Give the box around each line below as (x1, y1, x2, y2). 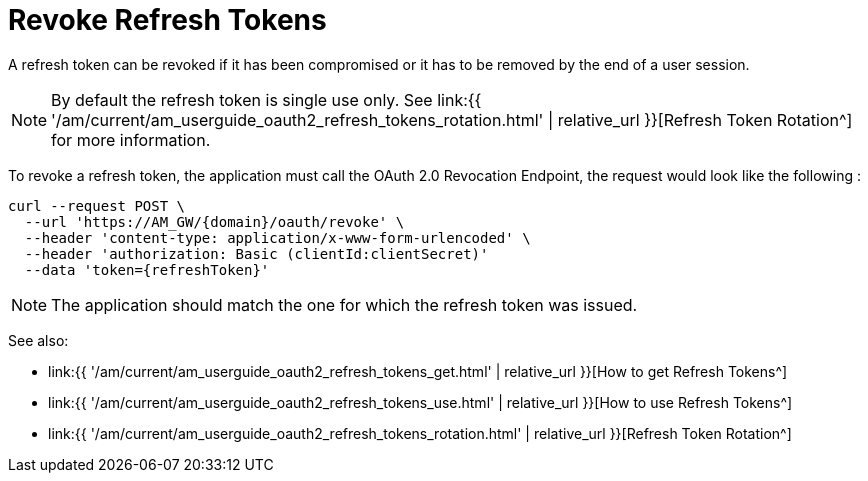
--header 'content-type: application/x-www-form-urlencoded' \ (24, 229, 531, 246)
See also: (8, 331, 69, 349)
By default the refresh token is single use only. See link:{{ (51, 89, 482, 110)
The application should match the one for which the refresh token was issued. (51, 294, 638, 315)
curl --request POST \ (8, 197, 186, 214)
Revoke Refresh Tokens (8, 3, 327, 37)
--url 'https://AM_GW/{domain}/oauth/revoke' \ (24, 213, 405, 230)
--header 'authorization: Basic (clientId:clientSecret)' (24, 245, 489, 262)
